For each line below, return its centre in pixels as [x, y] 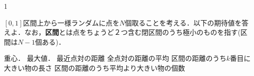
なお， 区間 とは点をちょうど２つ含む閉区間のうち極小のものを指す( [132, 32]
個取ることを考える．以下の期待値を [183, 22]
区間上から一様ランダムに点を [71, 22]
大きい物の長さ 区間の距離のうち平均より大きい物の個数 [95, 67]
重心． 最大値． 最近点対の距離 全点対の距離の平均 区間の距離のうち [115, 58]
